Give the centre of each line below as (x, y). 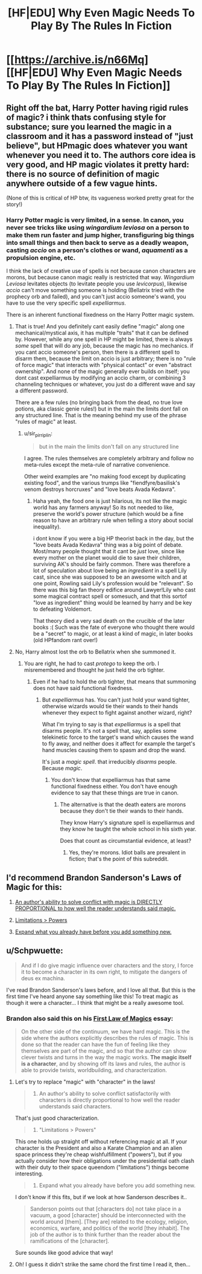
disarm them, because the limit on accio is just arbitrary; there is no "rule (105, 359)
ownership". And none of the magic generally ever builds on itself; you (102, 371)
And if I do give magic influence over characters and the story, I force (107, 965)
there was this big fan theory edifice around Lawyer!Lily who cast (114, 590)
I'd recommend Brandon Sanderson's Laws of (94, 878)
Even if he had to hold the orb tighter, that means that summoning (115, 682)
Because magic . (62, 769)
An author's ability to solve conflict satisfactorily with (105, 1094)
